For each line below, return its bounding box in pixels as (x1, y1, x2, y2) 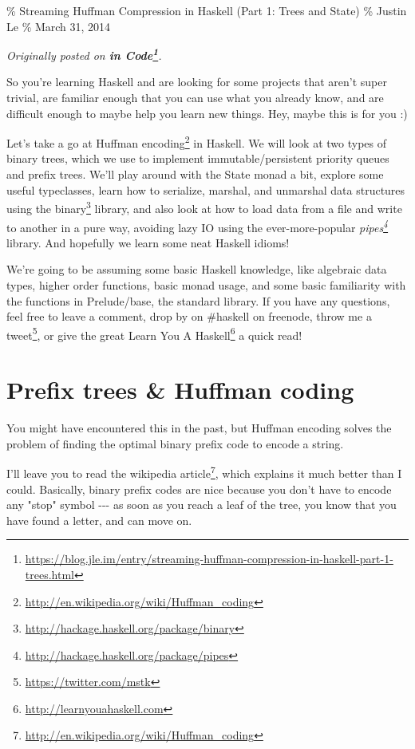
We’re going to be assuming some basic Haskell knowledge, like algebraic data (6, 261, 387, 278)
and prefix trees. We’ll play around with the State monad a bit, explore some (6, 166, 384, 183)
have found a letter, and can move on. (6, 511, 192, 528)
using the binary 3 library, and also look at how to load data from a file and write (6, 198, 402, 216)
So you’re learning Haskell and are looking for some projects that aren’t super (6, 73, 387, 90)
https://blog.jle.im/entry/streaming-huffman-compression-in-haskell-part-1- (25, 550, 393, 567)
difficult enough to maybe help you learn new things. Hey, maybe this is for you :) (6, 104, 408, 121)
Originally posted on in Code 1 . (6, 45, 162, 63)
